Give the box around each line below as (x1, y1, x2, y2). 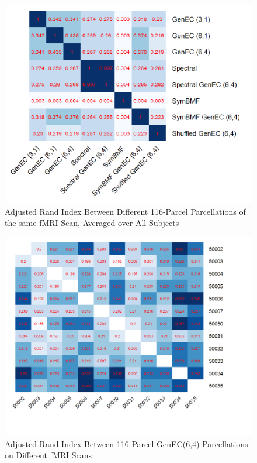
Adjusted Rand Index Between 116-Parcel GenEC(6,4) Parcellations (5, 437, 248, 450)
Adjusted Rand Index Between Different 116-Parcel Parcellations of (5, 205, 246, 217)
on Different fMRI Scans (5, 449, 92, 461)
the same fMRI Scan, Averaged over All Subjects (5, 217, 179, 229)
